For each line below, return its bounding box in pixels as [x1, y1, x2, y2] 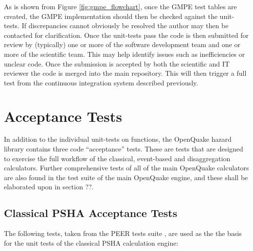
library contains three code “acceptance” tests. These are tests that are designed [4, 144, 243, 154]
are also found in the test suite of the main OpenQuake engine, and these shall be [4, 172, 248, 182]
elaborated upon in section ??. [4, 182, 94, 192]
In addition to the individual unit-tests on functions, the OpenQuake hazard [4, 134, 232, 144]
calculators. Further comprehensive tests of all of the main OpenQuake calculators [4, 163, 249, 173]
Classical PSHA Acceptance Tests [4, 205, 178, 220]
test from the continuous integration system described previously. [4, 77, 199, 87]
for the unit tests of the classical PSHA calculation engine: [4, 237, 179, 248]
